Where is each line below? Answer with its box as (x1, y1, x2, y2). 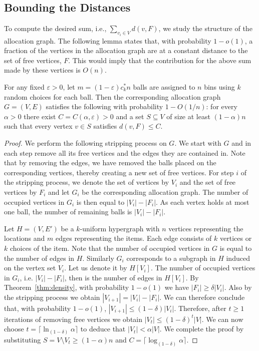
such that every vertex (4, 121, 73, 131)
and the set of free (179, 177, 236, 187)
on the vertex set (4, 262, 56, 273)
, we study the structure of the (158, 23, 252, 34)
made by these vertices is (4, 65, 81, 75)
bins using (204, 82, 235, 92)
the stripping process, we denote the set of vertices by (4, 177, 169, 187)
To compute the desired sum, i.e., (4, 23, 107, 34)
